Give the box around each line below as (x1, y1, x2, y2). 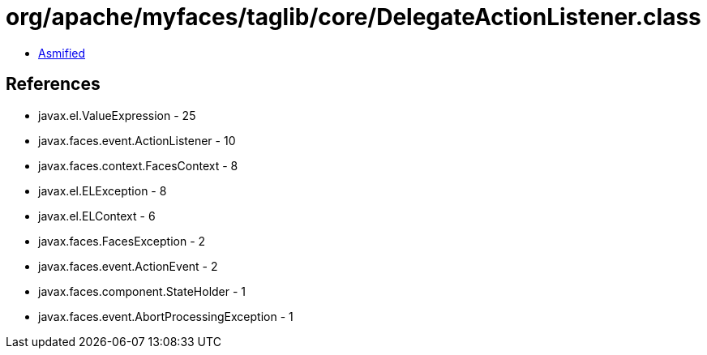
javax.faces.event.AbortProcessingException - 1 (38, 309, 294, 323)
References (6, 74, 101, 95)
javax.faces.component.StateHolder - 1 (38, 284, 246, 298)
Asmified (38, 45, 86, 60)
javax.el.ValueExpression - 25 (38, 108, 196, 122)
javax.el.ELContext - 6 (38, 208, 156, 223)
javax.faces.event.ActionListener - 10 (38, 133, 236, 148)
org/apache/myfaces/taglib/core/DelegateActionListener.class (6, 3, 701, 31)
